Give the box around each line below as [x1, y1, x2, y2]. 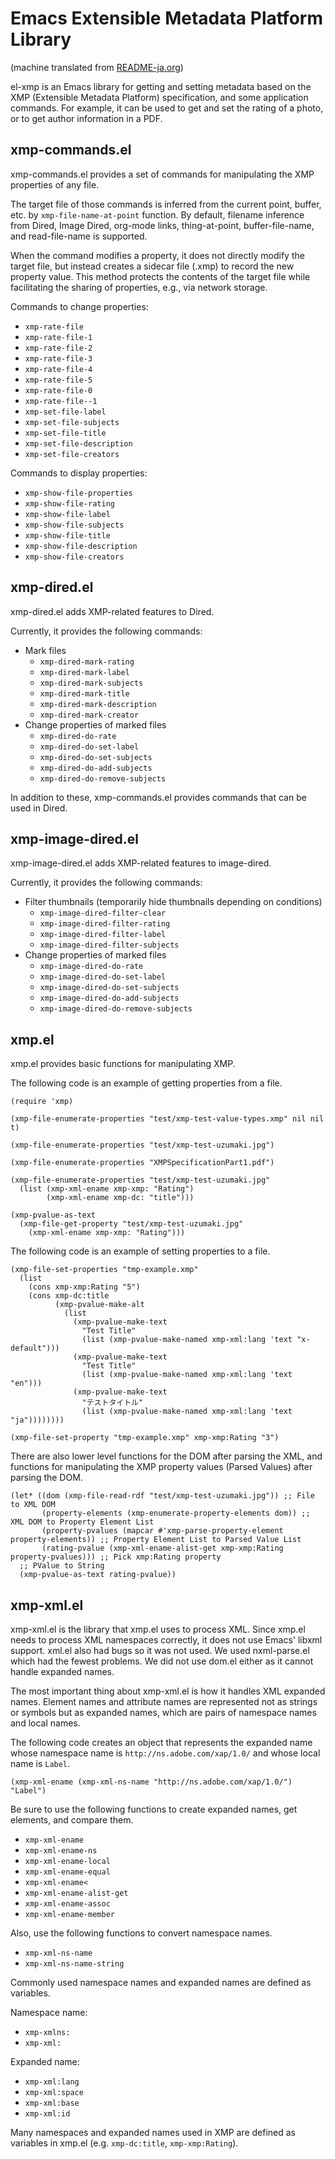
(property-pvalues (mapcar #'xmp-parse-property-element [41, 1526, 284, 1536]
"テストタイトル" [81, 1398, 144, 1408]
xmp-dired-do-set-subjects [39, 752, 153, 762]
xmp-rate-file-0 [24, 385, 93, 396]
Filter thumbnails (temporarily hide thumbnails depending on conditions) [24, 896, 323, 908]
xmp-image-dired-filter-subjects [39, 940, 180, 951]
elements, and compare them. [10, 1814, 134, 1826]
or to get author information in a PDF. [10, 112, 163, 124]
